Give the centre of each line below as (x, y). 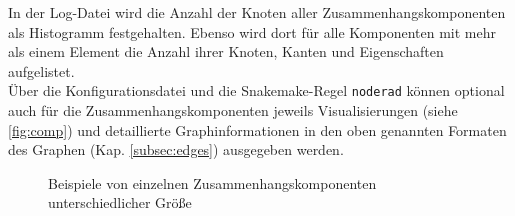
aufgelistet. (41, 70)
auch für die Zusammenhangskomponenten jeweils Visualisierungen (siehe (233, 110)
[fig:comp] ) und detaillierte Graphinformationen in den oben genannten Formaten (257, 129)
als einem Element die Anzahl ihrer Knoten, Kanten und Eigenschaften (226, 51)
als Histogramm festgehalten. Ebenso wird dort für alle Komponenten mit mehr (252, 31)
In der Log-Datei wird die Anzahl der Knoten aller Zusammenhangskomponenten (257, 12)
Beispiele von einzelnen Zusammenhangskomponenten (212, 182)
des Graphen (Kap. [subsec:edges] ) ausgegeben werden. (176, 149)
